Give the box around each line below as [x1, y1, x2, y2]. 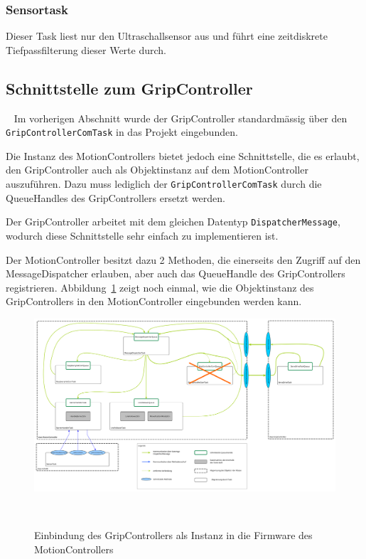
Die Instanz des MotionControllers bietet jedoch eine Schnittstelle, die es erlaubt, [6, 148, 360, 163]
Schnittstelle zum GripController [6, 77, 253, 99]
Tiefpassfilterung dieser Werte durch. [6, 42, 166, 57]
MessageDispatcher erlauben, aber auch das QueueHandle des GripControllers [6, 266, 345, 281]
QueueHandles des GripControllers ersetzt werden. [6, 190, 225, 205]
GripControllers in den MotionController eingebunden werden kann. [6, 294, 302, 309]
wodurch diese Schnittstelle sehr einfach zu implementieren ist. [6, 228, 279, 243]
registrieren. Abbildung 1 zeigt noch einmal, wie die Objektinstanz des [6, 279, 314, 294]
